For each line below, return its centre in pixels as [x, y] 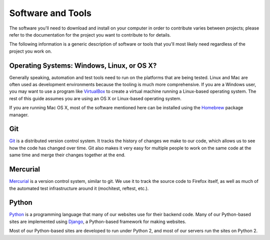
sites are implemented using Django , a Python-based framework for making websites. [98, 221]
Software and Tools [50, 13]
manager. [19, 115]
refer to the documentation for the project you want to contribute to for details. [90, 35]
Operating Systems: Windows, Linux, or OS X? [83, 65]
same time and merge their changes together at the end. [67, 155]
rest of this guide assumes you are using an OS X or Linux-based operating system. [95, 98]
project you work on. [30, 51]
